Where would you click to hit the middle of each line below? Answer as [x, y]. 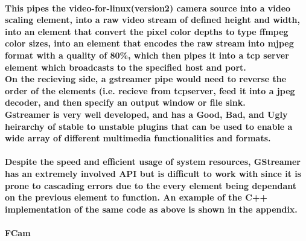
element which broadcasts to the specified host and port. [126, 67]
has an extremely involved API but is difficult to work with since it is [153, 173]
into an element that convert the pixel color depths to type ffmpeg [147, 31]
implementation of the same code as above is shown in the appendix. [151, 209]
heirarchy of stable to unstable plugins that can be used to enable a [149, 126]
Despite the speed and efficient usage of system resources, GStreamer [153, 162]
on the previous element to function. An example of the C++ [136, 197]
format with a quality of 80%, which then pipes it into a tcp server [147, 55]
